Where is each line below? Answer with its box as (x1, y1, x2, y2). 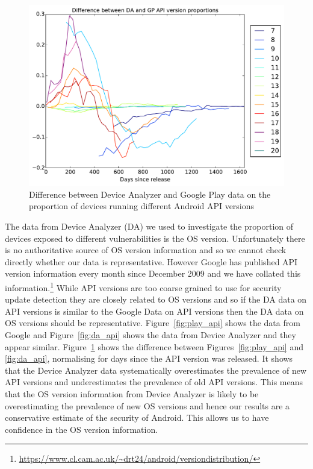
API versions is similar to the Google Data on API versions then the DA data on (5, 304, 304, 317)
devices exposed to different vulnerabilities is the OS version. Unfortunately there (5, 231, 305, 244)
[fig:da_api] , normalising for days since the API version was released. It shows (5, 352, 293, 365)
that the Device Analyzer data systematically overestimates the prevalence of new (5, 364, 307, 376)
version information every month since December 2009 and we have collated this (5, 267, 301, 280)
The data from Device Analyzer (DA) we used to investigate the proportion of (5, 219, 294, 232)
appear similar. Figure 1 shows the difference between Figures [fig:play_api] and (5, 340, 303, 353)
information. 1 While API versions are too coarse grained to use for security (5, 279, 282, 294)
